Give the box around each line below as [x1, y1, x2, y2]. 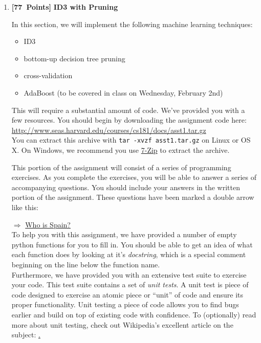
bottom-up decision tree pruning [24, 53, 125, 63]
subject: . [11, 329, 40, 340]
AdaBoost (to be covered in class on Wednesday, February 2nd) [24, 87, 223, 98]
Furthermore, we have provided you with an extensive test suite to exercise [11, 269, 247, 280]
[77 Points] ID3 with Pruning [11, 2, 118, 12]
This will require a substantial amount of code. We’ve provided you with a [11, 104, 245, 115]
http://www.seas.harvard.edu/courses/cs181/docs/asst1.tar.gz [11, 124, 206, 135]
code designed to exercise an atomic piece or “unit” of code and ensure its [11, 289, 244, 300]
